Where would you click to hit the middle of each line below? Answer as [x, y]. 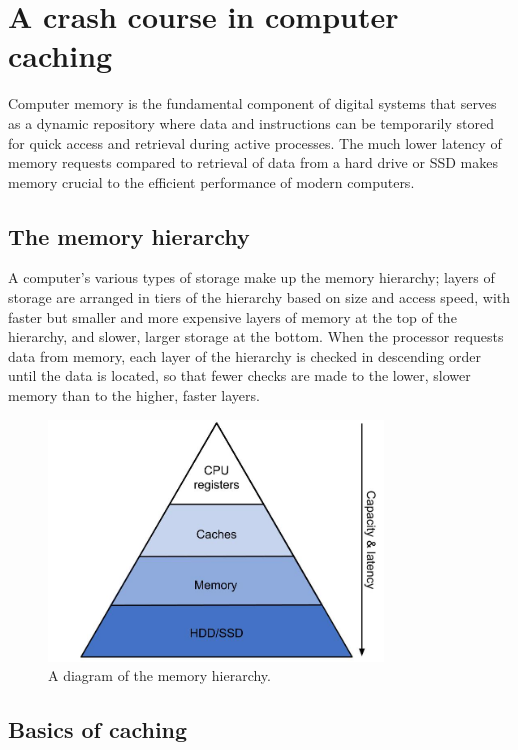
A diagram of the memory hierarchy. [159, 675]
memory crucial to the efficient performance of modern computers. [211, 181]
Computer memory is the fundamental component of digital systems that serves [252, 103]
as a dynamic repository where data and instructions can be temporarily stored [251, 122]
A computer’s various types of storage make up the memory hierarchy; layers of [251, 277]
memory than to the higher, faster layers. [134, 395]
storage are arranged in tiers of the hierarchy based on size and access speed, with [259, 297]
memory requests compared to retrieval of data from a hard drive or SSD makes [253, 162]
